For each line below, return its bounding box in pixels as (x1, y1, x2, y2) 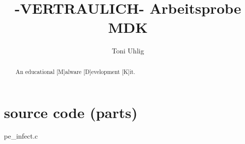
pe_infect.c (4, 131, 38, 141)
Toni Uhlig (112, 46, 144, 56)
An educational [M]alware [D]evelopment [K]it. (15, 67, 135, 75)
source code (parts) (4, 102, 138, 122)
